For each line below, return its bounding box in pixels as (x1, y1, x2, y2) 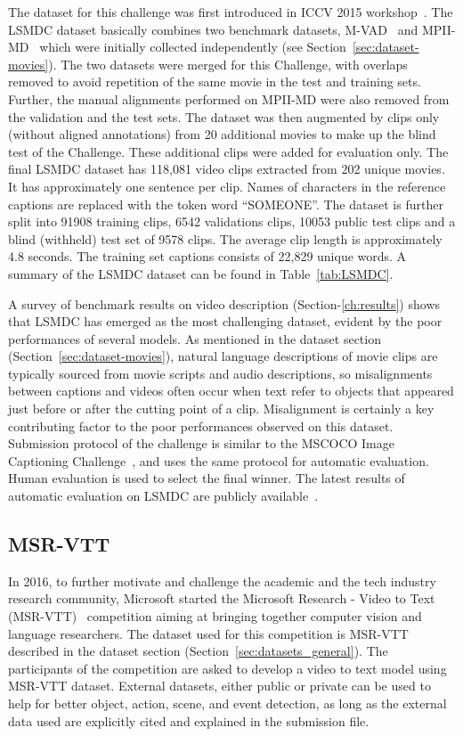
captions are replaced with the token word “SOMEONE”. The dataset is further (8, 194, 443, 213)
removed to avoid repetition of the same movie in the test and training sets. (8, 72, 421, 91)
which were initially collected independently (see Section (39, 37, 346, 56)
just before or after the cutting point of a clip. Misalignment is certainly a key (8, 399, 435, 418)
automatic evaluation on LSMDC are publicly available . (8, 487, 319, 505)
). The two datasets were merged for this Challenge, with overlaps (48, 54, 408, 73)
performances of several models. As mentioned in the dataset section (8, 329, 381, 348)
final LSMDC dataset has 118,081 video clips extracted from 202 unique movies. (8, 159, 445, 178)
